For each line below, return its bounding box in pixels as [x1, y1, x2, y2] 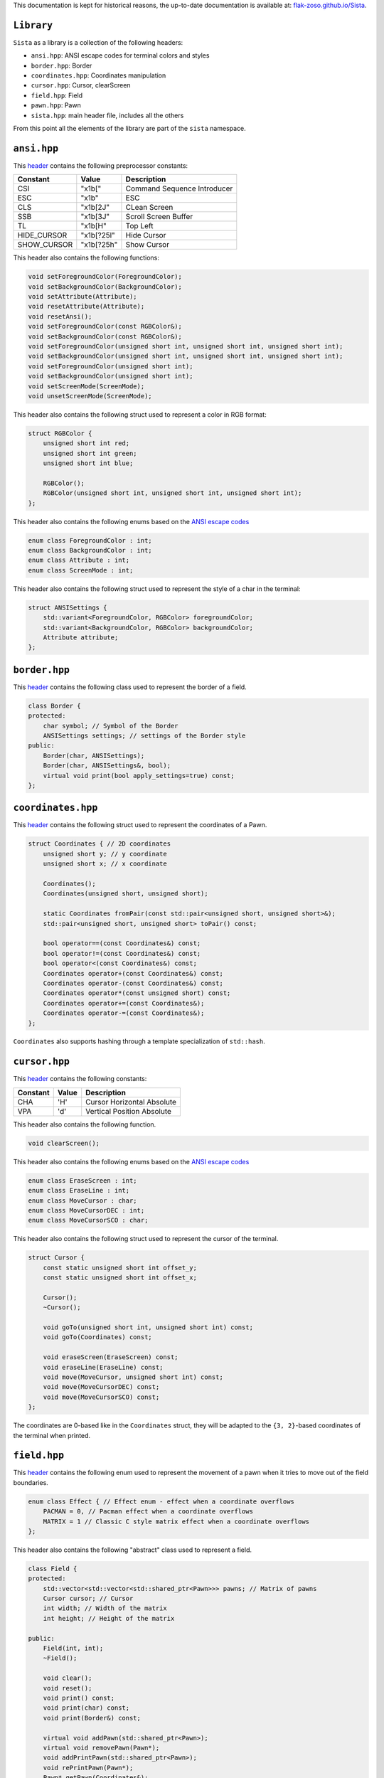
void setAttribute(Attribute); [28, 292, 138, 301]
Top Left [125, 221, 154, 231]
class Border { [28, 701, 81, 710]
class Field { [28, 1565, 78, 1572]
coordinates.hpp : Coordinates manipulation [31, 71, 166, 80]
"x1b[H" [80, 221, 107, 231]
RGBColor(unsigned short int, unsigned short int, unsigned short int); [43, 489, 302, 497]
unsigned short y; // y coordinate [43, 850, 167, 858]
